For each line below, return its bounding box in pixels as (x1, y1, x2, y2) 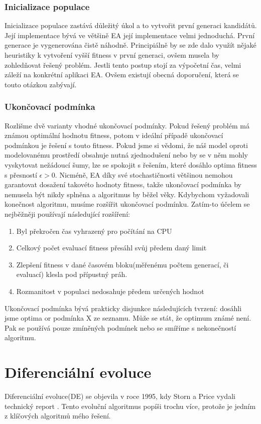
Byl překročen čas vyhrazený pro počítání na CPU (16, 225, 172, 236)
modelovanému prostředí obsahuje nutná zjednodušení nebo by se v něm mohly (5, 150, 248, 160)
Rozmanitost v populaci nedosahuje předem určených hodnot (16, 286, 204, 296)
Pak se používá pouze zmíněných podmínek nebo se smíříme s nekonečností (5, 322, 236, 333)
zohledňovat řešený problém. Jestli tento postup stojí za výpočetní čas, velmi (5, 59, 241, 70)
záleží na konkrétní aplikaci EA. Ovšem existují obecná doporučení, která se (5, 69, 239, 80)
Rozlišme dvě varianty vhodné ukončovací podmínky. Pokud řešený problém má (5, 120, 249, 130)
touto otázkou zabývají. (5, 79, 77, 89)
